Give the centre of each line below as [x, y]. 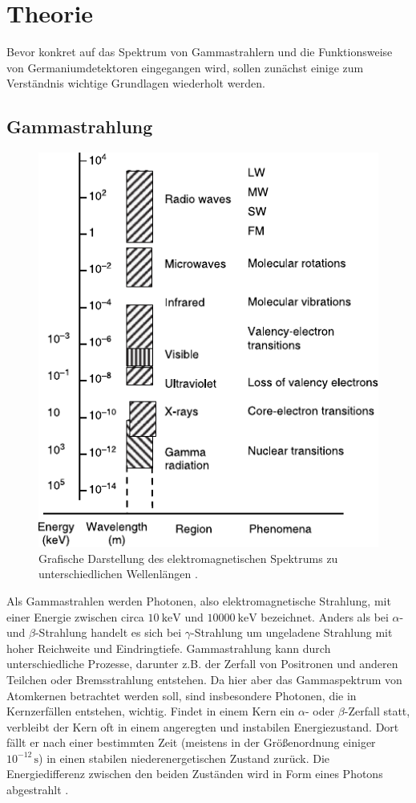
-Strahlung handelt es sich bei [108, 632]
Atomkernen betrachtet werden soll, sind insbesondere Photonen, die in [182, 695]
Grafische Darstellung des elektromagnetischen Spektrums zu [188, 558]
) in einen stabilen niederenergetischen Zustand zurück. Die [184, 758]
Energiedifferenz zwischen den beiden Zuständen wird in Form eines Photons [195, 774]
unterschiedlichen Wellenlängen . [118, 574]
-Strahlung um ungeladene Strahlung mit [292, 632]
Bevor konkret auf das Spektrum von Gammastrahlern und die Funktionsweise [200, 52]
